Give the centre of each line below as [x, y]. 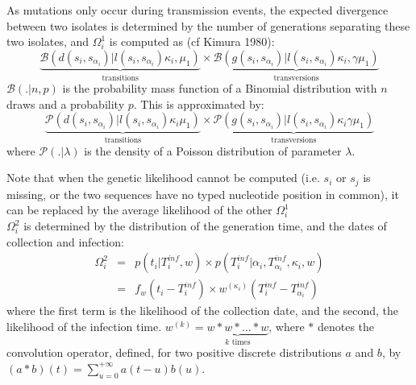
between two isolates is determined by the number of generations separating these [208, 25]
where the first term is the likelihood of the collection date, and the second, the [203, 310]
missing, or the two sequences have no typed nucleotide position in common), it [203, 194]
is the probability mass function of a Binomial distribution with [220, 88]
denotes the [346, 326]
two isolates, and [48, 41]
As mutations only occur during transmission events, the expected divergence [198, 10]
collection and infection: [65, 241]
